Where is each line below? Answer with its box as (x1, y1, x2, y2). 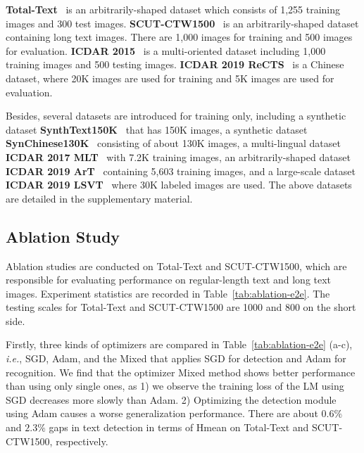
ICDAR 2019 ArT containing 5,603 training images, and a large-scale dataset (6, 163, 356, 178)
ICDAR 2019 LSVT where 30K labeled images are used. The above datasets (6, 177, 352, 192)
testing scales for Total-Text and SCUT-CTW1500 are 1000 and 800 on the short (6, 300, 356, 314)
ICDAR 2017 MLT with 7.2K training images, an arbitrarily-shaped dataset (6, 149, 351, 164)
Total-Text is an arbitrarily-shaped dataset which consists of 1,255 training (6, 2, 341, 16)
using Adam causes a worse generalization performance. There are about (6, 406, 318, 421)
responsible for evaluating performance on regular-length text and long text (6, 272, 332, 287)
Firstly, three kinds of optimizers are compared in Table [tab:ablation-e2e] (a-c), (6, 337, 353, 352)
